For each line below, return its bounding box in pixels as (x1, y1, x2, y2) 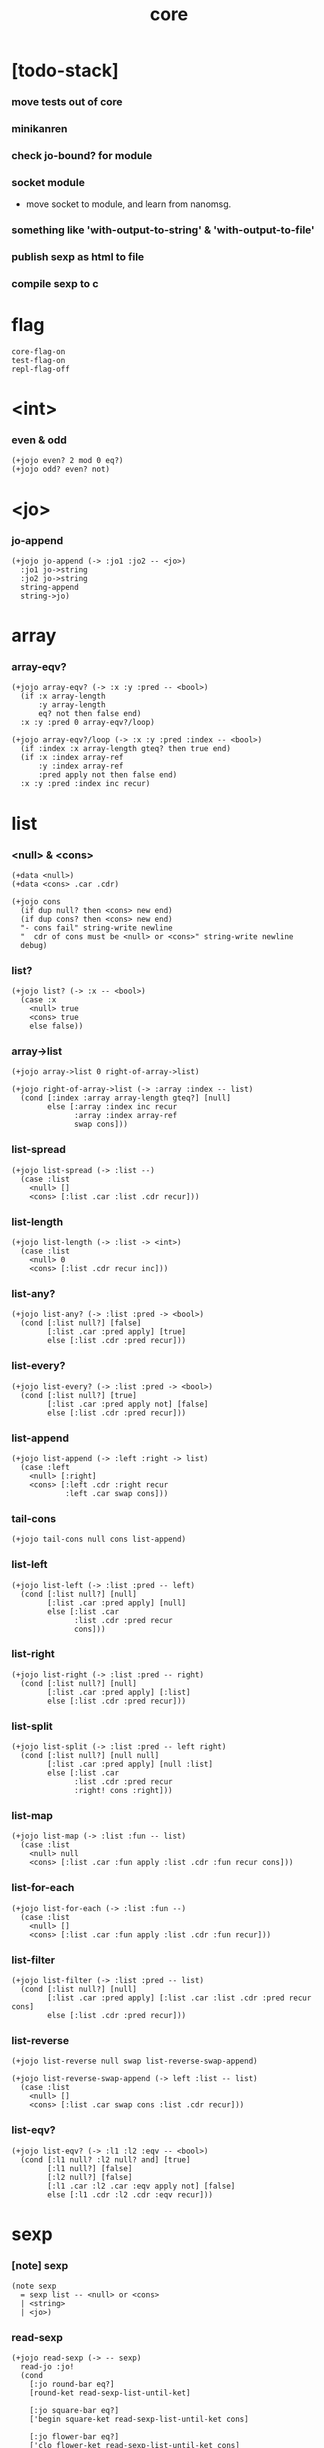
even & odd (11, 433, 68, 447)
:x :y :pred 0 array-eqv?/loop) (20, 718, 156, 728)
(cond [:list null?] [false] (20, 1318, 142, 1328)
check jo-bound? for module (11, 148, 153, 162)
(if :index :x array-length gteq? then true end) (20, 744, 231, 754)
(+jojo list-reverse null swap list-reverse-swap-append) (11, 2056, 258, 2067)
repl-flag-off (11, 364, 71, 374)
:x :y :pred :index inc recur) (20, 779, 151, 789)
